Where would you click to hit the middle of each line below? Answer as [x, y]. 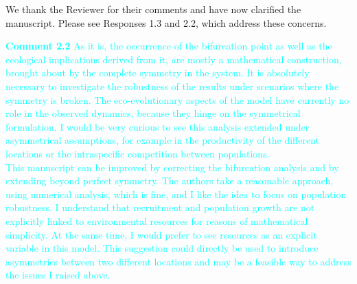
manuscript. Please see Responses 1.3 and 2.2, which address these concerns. [166, 22]
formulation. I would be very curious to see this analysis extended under [158, 126]
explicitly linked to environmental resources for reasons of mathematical [157, 220]
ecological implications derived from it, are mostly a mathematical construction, [174, 59]
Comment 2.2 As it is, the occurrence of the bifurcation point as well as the [169, 46]
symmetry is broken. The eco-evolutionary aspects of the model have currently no [177, 99]
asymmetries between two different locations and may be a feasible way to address [178, 261]
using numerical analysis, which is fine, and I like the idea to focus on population [176, 194]
